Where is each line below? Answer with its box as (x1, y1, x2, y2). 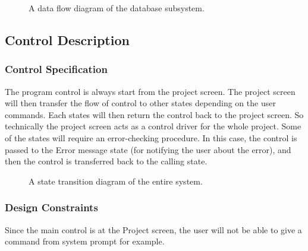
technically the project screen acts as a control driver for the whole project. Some (5, 120, 301, 132)
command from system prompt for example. (5, 235, 165, 247)
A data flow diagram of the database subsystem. (29, 2, 205, 14)
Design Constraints (5, 200, 98, 215)
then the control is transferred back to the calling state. (5, 155, 208, 167)
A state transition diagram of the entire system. (29, 174, 203, 187)
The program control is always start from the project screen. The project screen (5, 85, 296, 97)
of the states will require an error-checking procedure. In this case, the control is (5, 131, 297, 144)
